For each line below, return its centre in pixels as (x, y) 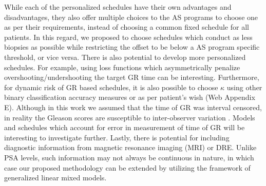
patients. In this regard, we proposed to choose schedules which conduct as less (128, 37)
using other (244, 87)
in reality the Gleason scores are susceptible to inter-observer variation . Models (130, 117)
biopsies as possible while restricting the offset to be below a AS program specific (132, 47)
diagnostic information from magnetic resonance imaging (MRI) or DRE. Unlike (130, 147)
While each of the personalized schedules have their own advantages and (118, 7)
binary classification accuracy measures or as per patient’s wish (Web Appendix (130, 97)
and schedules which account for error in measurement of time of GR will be (125, 127)
